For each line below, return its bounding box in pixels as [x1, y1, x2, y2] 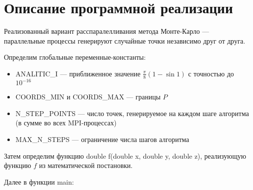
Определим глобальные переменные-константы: [4, 52, 146, 62]
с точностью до [188, 68, 234, 78]
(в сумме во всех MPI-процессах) [15, 118, 117, 128]
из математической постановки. [39, 160, 133, 170]
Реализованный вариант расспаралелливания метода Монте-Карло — [4, 26, 209, 36]
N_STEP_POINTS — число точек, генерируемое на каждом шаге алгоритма [15, 108, 249, 118]
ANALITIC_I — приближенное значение [15, 68, 141, 78]
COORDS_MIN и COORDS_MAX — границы [15, 92, 161, 102]
